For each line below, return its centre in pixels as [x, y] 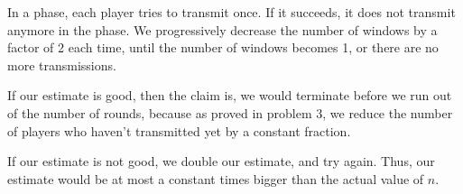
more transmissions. [62, 65]
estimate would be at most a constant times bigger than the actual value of [216, 178]
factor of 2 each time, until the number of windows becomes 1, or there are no [223, 47]
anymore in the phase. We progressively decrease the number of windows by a [222, 29]
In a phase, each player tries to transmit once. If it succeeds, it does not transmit [231, 12]
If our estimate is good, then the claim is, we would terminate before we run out [230, 95]
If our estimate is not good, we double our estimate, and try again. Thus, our [221, 161]
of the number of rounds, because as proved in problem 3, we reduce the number [230, 112]
